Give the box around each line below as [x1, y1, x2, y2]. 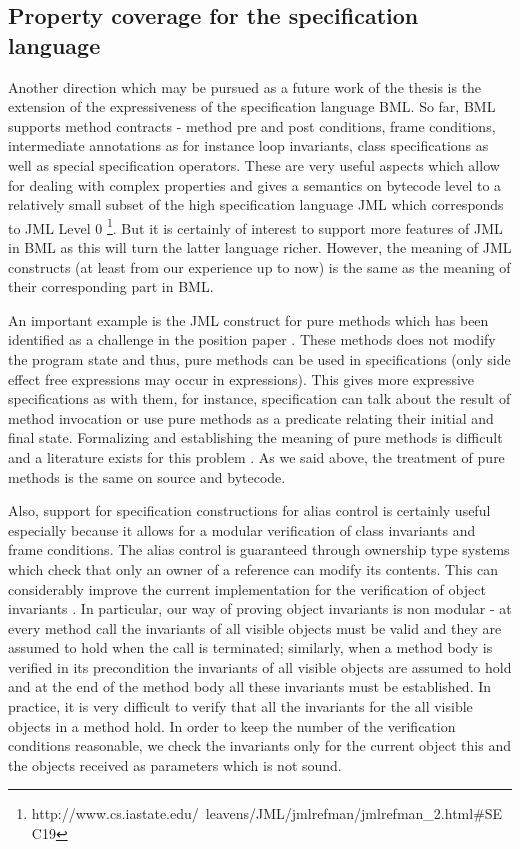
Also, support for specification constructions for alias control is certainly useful [8, 500, 491, 521]
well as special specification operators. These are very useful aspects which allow [8, 154, 500, 175]
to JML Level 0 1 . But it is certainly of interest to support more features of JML [8, 214, 503, 238]
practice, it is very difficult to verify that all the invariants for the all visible [8, 696, 473, 717]
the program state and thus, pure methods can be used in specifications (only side [8, 348, 511, 369]
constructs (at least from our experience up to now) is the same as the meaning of [8, 256, 511, 277]
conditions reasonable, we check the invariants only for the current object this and [8, 735, 511, 756]
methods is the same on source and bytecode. [8, 466, 286, 487]
